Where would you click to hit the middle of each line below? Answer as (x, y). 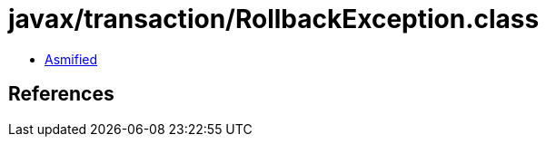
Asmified (71, 59)
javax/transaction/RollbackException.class (274, 19)
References (61, 94)
